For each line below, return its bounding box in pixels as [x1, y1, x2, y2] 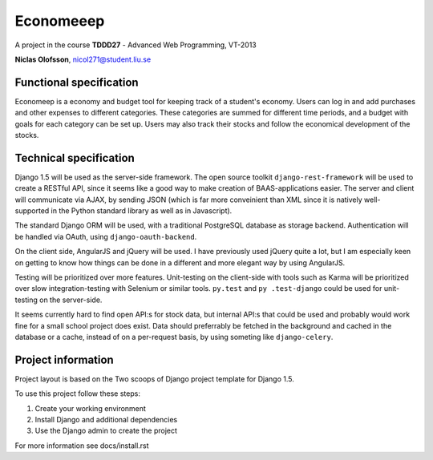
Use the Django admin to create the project [34, 426, 178, 436]
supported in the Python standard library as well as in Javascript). [14, 206, 233, 216]
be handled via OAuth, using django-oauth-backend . [14, 232, 197, 241]
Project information [14, 353, 114, 366]
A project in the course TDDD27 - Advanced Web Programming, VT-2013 [14, 40, 257, 50]
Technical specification [14, 151, 136, 164]
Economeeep [14, 12, 105, 30]
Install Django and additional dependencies [34, 415, 178, 425]
